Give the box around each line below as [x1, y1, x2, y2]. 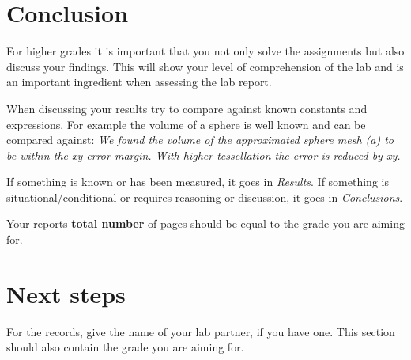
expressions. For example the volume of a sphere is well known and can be [6, 116, 366, 132]
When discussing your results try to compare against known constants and [6, 100, 368, 116]
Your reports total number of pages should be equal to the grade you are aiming [6, 215, 405, 232]
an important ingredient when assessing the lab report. [6, 74, 272, 90]
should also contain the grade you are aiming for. [6, 339, 244, 355]
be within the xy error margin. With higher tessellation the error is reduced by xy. [6, 146, 401, 163]
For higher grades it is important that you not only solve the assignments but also [6, 43, 405, 59]
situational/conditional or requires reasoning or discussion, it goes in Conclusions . [6, 188, 403, 205]
